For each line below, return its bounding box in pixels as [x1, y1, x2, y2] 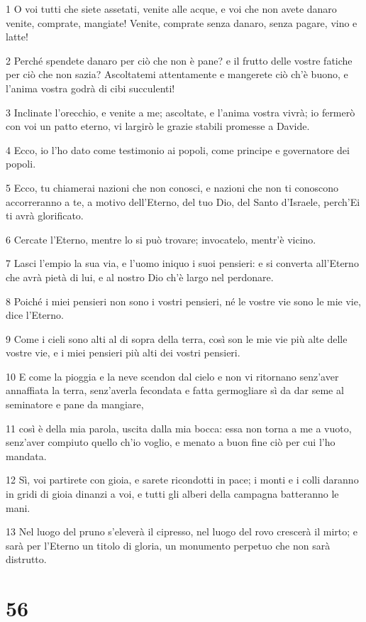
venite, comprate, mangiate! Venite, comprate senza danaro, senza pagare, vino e [6, 15, 357, 30]
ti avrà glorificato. [6, 208, 84, 223]
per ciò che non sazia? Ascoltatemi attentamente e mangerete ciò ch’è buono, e [6, 67, 348, 82]
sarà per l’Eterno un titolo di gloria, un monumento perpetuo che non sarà [6, 538, 331, 552]
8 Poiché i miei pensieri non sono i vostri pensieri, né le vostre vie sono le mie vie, [6, 293, 361, 308]
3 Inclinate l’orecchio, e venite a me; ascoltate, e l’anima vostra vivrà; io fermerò [6, 104, 355, 119]
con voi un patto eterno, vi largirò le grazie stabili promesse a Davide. [6, 119, 310, 133]
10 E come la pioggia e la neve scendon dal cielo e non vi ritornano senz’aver [6, 369, 339, 383]
